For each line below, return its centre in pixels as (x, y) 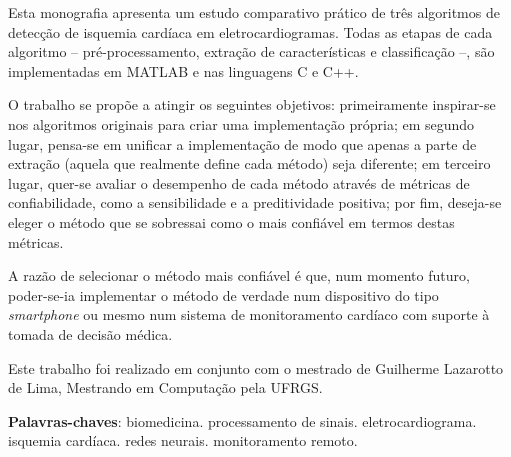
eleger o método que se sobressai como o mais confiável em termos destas (231, 221)
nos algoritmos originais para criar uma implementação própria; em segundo (241, 123)
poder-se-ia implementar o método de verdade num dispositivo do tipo (223, 294)
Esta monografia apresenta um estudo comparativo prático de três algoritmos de (254, 12)
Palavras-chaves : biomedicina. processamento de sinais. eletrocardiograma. (242, 420)
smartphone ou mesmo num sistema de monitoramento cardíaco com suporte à (249, 314)
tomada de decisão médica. (90, 333)
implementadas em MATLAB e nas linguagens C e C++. (183, 70)
